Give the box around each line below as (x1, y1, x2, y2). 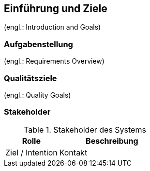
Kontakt (59, 147, 88, 157)
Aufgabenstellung (4, 39, 73, 49)
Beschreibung (86, 136, 138, 146)
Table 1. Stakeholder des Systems (24, 124, 146, 135)
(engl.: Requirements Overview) (4, 57, 105, 66)
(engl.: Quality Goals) (4, 90, 71, 99)
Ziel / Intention (5, 147, 58, 157)
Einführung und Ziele (4, 2, 107, 15)
